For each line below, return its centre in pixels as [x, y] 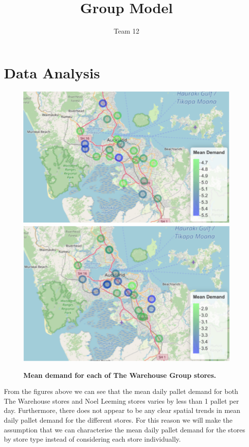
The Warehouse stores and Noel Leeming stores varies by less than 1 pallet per [122, 400]
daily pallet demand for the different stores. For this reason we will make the [118, 420]
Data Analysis [52, 72]
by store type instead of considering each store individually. [92, 439]
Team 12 [126, 31]
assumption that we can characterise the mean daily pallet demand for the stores [124, 429]
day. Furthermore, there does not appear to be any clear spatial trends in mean [122, 410]
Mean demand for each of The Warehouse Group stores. [120, 375]
